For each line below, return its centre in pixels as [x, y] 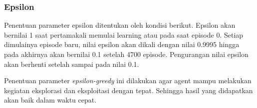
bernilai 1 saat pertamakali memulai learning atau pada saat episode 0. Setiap [124, 34]
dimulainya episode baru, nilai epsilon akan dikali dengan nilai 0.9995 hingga [122, 44]
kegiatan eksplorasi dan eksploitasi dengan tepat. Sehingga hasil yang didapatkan [128, 90]
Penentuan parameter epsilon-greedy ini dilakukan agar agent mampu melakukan [128, 81]
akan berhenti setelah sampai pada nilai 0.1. [72, 64]
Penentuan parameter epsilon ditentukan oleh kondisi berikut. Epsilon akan [120, 25]
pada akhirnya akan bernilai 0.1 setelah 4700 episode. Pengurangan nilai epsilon [126, 54]
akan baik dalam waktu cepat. [50, 100]
